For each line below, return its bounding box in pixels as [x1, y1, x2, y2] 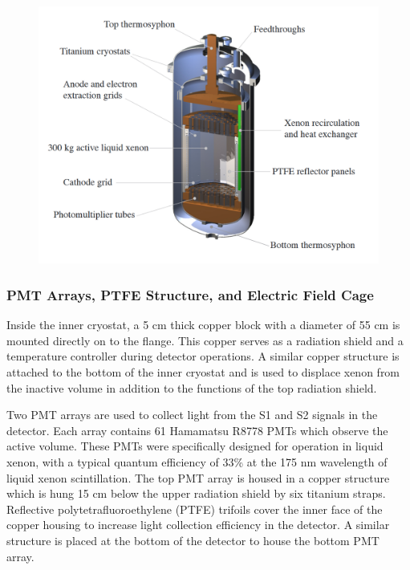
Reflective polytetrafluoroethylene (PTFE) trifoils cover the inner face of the [6, 500, 383, 517]
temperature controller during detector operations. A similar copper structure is [6, 348, 400, 364]
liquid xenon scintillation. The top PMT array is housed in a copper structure [6, 469, 390, 486]
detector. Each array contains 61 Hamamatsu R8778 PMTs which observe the [6, 421, 388, 438]
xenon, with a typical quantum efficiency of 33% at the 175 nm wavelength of [6, 454, 388, 470]
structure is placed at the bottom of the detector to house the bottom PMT [6, 532, 380, 549]
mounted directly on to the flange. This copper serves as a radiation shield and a [6, 332, 404, 348]
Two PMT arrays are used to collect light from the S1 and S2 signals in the [6, 406, 378, 423]
